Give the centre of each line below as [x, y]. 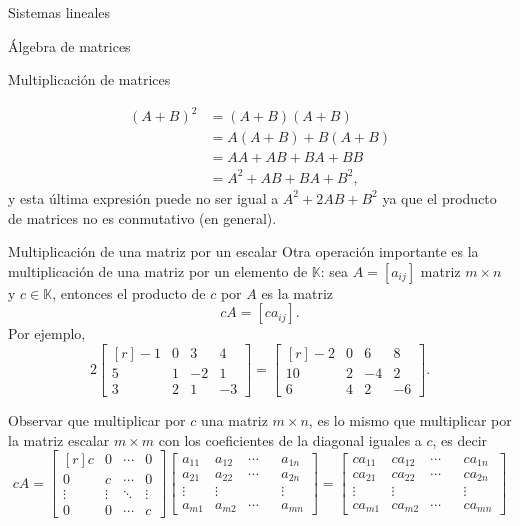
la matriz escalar [59, 439]
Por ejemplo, [47, 333]
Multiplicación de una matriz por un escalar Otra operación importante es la [243, 251]
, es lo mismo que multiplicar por [410, 419]
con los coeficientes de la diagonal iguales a [290, 439]
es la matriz [297, 292]
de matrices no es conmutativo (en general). [142, 217]
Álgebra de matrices [69, 45]
